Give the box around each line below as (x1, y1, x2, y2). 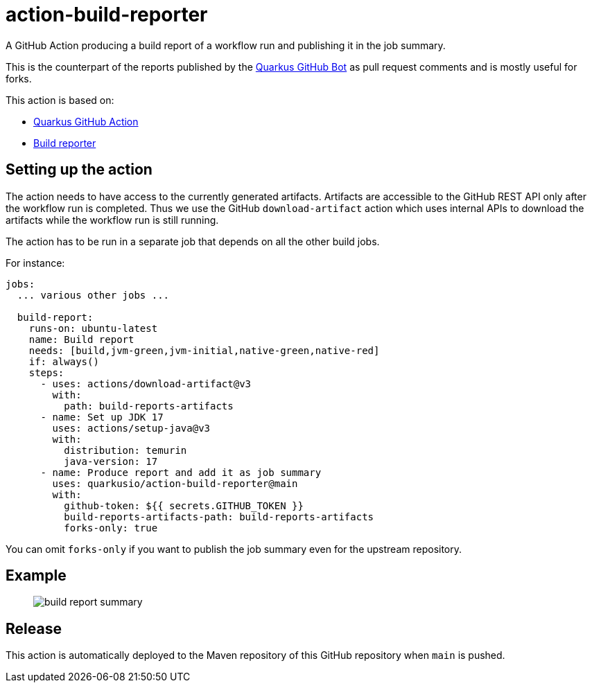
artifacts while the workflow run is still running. (6, 213, 219, 226)
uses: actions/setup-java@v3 (52, 422, 211, 434)
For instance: (6, 256, 65, 269)
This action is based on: (6, 94, 114, 106)
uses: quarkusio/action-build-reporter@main (52, 477, 298, 489)
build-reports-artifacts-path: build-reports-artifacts (64, 511, 374, 522)
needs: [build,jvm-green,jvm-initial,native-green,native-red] (28, 344, 380, 356)
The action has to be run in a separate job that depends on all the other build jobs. (6, 235, 380, 247)
